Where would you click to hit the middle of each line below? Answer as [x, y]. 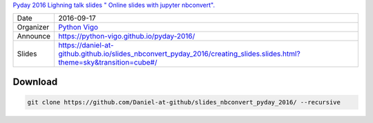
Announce [34, 36]
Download [35, 81]
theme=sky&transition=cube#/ [108, 63]
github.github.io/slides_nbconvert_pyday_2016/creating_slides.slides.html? [179, 54]
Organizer [33, 27]
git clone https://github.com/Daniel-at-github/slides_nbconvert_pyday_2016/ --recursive [184, 102]
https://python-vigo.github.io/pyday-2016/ [127, 36]
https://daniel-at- [86, 45]
